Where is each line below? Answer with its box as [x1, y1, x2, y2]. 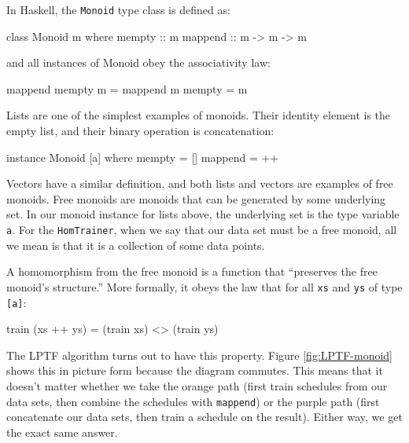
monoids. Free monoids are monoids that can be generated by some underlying [6, 190, 386, 207]
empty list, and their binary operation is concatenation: [6, 123, 275, 139]
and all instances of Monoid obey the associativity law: [6, 54, 271, 71]
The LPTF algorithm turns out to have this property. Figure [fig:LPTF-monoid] [6, 346, 392, 363]
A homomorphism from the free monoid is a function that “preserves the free [6, 263, 378, 280]
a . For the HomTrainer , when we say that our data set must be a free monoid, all [6, 222, 397, 237]
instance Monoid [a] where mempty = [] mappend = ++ [6, 148, 279, 165]
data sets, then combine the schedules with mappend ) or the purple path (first [6, 393, 380, 409]
